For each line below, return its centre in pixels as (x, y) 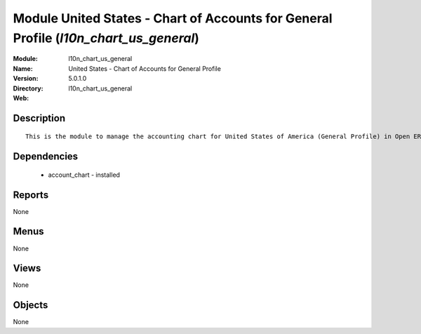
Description (39, 118)
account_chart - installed (84, 175)
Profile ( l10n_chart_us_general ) (106, 38)
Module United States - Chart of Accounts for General (173, 18)
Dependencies (46, 157)
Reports (31, 195)
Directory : (28, 88)
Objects (31, 305)
